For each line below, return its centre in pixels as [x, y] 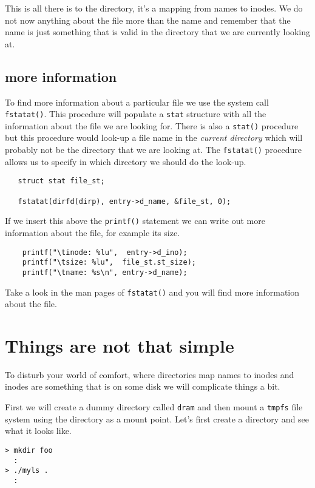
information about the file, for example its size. [93, 232]
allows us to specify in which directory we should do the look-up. [126, 161]
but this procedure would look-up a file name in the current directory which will [154, 137]
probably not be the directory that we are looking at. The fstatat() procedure [153, 150]
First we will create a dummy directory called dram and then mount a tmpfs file [154, 407]
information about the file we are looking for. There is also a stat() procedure [152, 125]
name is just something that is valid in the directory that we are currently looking [157, 32]
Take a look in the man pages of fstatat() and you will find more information [152, 292]
